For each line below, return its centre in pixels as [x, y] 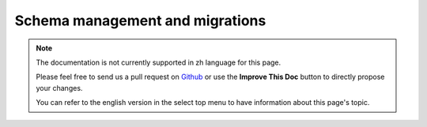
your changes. [59, 88]
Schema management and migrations [140, 21]
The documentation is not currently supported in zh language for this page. [159, 62]
